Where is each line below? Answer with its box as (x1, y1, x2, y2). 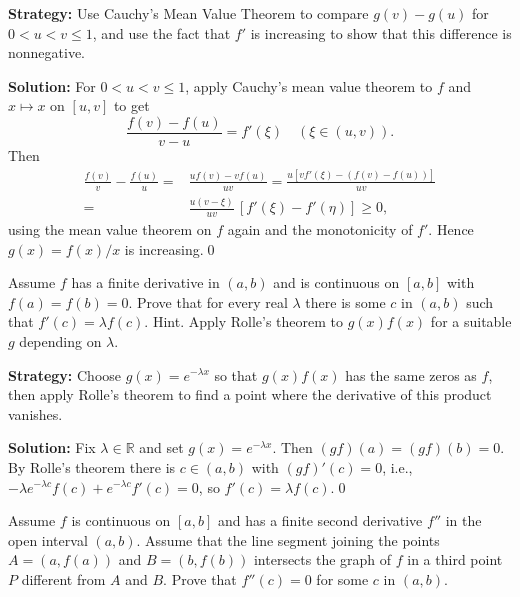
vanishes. (8, 403, 63, 424)
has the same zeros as (345, 364, 477, 385)
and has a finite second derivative (217, 510, 423, 531)
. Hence (428, 218, 474, 239)
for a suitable (430, 311, 512, 332)
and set (139, 437, 184, 458)
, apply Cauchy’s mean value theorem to (185, 75, 433, 96)
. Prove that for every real (128, 291, 288, 312)
